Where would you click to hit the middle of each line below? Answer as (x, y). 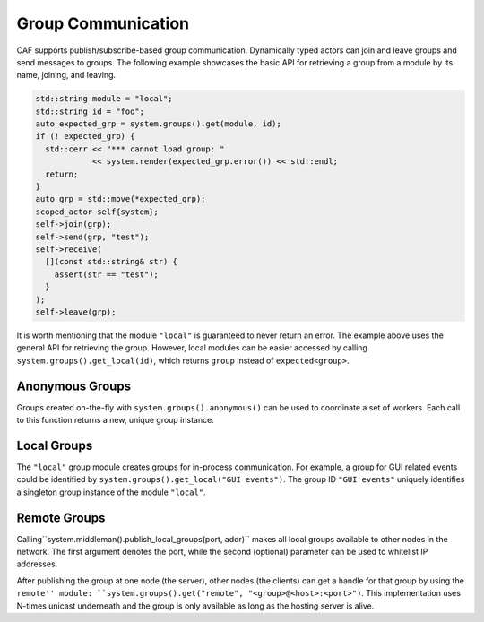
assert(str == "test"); (106, 274)
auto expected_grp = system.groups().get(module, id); (158, 124)
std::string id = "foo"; (90, 111)
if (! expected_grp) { (85, 136)
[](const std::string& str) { (112, 262)
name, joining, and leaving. (66, 75)
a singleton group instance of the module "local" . (111, 492)
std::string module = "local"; (104, 99)
